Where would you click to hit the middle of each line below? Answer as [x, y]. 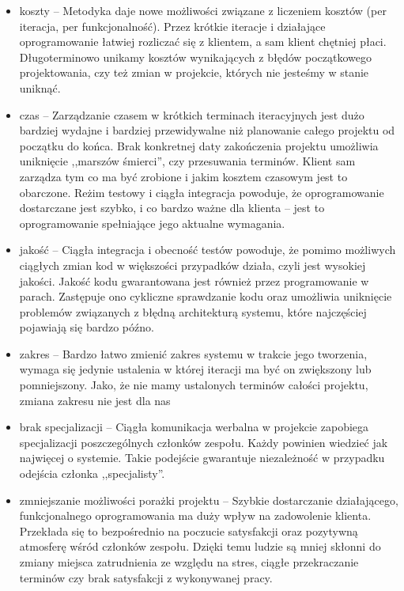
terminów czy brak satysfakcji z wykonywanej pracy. [146, 577]
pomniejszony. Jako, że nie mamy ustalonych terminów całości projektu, [194, 385]
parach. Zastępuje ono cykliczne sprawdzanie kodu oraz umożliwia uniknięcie [206, 296]
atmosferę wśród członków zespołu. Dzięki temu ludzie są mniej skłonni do [200, 546]
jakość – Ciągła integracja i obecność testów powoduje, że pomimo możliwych [208, 250]
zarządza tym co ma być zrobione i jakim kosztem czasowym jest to [183, 176]
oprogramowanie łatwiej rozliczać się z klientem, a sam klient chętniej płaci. [203, 42]
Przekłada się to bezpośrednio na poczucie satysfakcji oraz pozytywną [189, 530]
